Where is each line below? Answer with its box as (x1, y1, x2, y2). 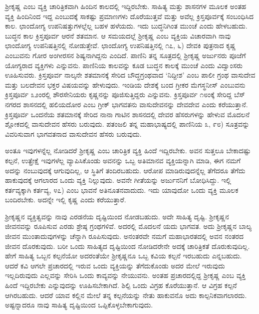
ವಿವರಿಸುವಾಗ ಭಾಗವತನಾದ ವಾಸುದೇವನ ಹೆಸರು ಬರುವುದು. (5, 128, 142, 139)
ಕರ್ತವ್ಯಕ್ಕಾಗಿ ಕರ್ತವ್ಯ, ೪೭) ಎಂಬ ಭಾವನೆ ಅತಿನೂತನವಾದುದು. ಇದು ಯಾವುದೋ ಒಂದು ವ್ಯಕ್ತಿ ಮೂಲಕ (5, 184, 239, 195)
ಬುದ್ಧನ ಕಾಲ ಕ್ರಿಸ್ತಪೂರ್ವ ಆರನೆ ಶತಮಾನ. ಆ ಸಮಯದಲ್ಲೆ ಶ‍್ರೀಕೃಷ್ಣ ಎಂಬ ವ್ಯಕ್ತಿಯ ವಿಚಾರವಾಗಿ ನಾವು (5, 30, 231, 41)
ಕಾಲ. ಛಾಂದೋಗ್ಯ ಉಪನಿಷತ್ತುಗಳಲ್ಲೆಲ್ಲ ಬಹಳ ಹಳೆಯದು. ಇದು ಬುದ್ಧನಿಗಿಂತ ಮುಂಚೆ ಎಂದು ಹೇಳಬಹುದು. (5, 21, 248, 31)
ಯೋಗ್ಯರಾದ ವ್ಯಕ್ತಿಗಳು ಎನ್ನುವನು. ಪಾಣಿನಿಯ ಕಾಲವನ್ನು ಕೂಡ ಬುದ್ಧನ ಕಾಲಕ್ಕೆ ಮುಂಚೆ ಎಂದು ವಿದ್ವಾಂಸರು (5, 60, 243, 70)
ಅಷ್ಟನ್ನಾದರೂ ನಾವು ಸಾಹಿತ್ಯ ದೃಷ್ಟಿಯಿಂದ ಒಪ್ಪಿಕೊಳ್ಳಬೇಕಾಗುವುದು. (5, 299, 153, 310)
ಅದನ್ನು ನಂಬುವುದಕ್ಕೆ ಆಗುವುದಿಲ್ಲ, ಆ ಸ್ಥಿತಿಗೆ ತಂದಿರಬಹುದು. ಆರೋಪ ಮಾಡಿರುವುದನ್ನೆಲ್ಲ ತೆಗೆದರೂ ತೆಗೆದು (5, 165, 246, 175)
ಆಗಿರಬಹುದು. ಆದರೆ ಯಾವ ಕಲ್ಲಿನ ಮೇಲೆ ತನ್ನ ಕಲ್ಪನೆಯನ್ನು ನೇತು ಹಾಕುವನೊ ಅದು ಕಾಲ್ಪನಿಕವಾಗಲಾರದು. (5, 289, 247, 300)
